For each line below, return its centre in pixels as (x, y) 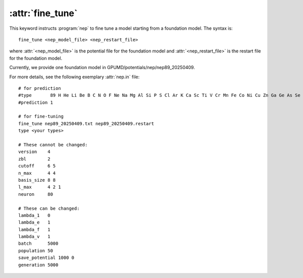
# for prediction (40, 88)
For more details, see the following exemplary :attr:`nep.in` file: (74, 77)
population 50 (36, 251)
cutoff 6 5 (37, 166)
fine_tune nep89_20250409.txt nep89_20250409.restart (86, 123)
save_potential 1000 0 (46, 258)
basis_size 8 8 (37, 180)
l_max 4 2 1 (40, 187)
